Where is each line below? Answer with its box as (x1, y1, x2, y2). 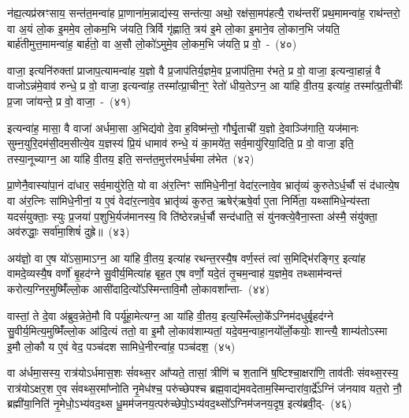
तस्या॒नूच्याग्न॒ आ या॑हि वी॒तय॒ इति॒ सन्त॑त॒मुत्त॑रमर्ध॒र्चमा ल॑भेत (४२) (7, 150, 255, 166)
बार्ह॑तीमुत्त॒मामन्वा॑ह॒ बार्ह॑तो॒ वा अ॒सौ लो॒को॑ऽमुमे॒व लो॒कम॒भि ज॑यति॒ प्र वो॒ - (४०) (7, 35, 297, 52)
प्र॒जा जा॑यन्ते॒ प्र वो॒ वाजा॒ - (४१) (7, 92, 131, 109)
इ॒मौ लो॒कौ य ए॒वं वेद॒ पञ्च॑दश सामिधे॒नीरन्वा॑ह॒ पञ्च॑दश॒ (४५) (7, 338, 236, 354)
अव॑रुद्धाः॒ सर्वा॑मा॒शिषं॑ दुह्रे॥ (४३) (7, 223, 130, 240)
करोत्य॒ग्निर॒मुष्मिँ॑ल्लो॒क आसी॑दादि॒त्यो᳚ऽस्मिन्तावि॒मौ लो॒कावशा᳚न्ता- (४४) (7, 280, 270, 297)
